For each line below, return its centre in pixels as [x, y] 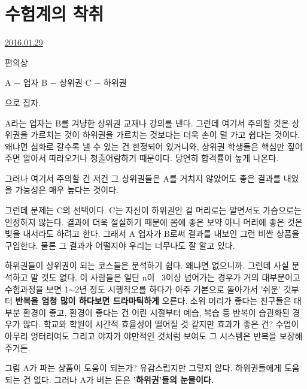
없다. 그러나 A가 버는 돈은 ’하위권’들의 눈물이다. [124, 379]
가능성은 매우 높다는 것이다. [67, 190]
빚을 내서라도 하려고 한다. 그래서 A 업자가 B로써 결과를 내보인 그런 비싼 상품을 [152, 233]
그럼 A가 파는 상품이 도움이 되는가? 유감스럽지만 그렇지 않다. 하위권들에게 [143, 368]
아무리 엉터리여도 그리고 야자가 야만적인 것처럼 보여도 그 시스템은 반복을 [141, 336]
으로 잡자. [23, 102]
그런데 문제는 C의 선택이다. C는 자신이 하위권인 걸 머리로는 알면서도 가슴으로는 [153, 210]
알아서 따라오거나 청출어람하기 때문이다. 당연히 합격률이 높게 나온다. [151, 158]
